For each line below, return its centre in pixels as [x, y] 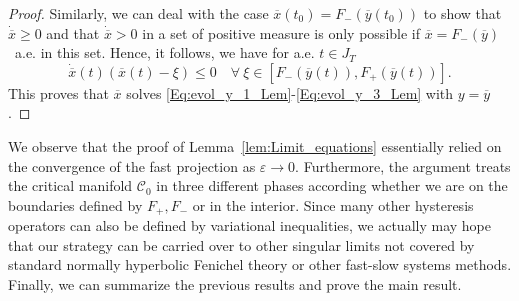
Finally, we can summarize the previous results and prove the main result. [235, 283]
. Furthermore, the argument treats [403, 165]
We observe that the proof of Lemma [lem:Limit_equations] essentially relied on [255, 145]
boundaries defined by [75, 204]
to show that [462, 13]
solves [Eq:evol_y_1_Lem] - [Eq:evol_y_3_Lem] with [290, 92]
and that [73, 32]
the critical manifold [70, 185]
